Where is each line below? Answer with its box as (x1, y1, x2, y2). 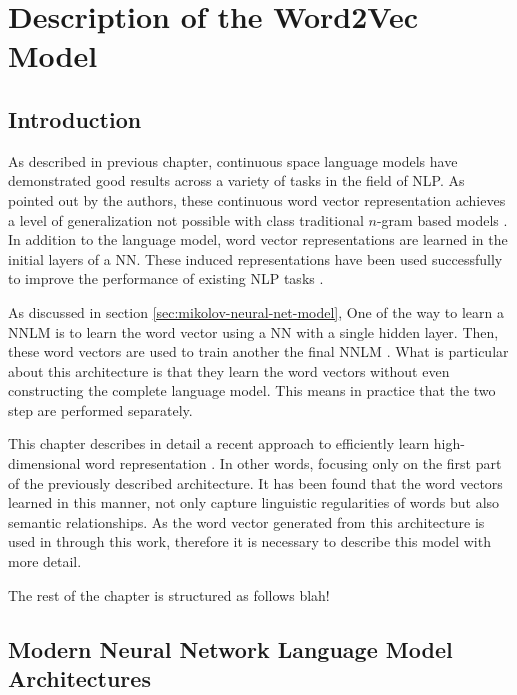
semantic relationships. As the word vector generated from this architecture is (8, 511, 485, 532)
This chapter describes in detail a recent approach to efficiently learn (8, 433, 430, 454)
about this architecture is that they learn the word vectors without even (8, 360, 450, 381)
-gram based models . (376, 209, 508, 230)
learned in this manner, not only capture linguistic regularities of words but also (8, 492, 500, 513)
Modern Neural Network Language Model (8, 633, 453, 664)
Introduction (8, 103, 142, 134)
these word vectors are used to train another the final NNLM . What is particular (8, 341, 509, 362)
